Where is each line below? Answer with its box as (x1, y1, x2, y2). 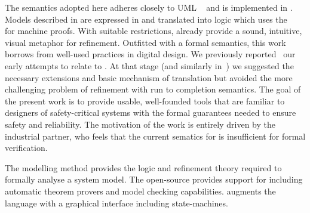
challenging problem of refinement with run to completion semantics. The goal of (5, 83, 301, 95)
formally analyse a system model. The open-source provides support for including (5, 173, 303, 186)
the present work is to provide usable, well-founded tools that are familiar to (5, 94, 285, 107)
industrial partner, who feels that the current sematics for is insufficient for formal (5, 129, 306, 142)
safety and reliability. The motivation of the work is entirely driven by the (5, 118, 275, 130)
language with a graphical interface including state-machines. (5, 196, 228, 209)
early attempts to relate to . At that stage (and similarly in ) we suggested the (5, 59, 294, 72)
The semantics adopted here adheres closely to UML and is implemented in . (5, 1, 293, 13)
